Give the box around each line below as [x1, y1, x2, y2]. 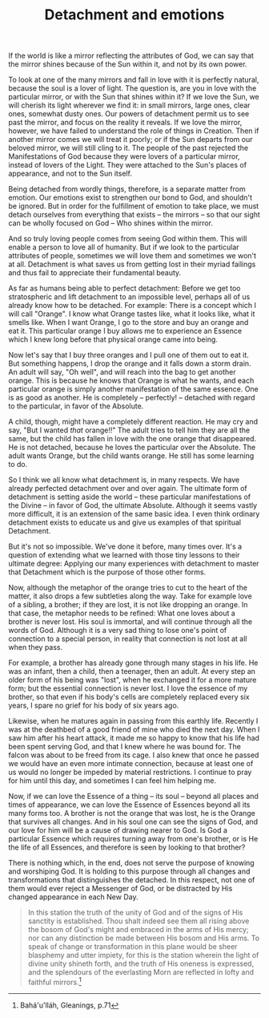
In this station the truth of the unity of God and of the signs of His [27, 908, 243, 918]
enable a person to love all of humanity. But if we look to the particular [8, 242, 239, 252]
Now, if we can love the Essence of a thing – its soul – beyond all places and [8, 792, 259, 801]
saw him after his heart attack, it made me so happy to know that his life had [8, 733, 260, 743]
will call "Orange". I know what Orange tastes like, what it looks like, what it [8, 309, 255, 318]
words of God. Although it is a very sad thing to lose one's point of [8, 626, 227, 635]
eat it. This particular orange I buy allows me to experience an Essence [8, 326, 243, 336]
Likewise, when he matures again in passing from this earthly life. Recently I [8, 716, 259, 726]
